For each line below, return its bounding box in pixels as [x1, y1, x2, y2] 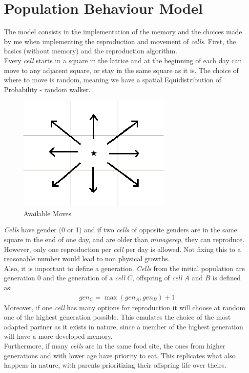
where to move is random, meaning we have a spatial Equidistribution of [4, 75, 222, 85]
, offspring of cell [132, 273, 182, 283]
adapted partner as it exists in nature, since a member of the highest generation [4, 321, 243, 331]
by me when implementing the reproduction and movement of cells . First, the [4, 36, 236, 46]
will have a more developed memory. [4, 331, 113, 341]
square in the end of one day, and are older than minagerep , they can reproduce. [4, 234, 245, 245]
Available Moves [23, 208, 72, 218]
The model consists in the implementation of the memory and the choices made [4, 26, 242, 37]
